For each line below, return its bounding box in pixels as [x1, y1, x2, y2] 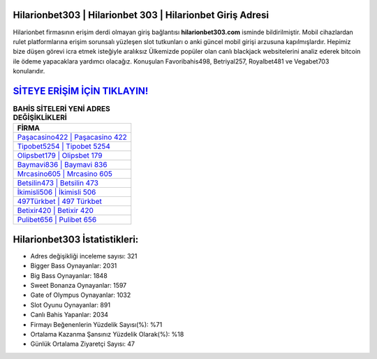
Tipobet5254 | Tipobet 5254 [17, 142, 111, 152]
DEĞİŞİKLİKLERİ [13, 112, 68, 122]
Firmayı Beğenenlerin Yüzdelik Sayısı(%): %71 [30, 320, 163, 328]
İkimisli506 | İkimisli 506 [17, 187, 96, 197]
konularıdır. [13, 67, 45, 75]
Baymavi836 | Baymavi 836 [17, 160, 108, 170]
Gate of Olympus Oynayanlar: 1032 [30, 291, 131, 300]
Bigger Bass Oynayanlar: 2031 [30, 262, 117, 270]
